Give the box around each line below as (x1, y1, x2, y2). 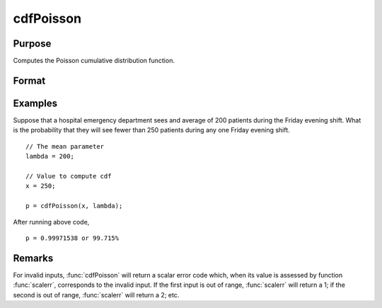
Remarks (13, 252, 54, 264)
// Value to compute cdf (25, 172, 112, 180)
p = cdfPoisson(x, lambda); (25, 202, 123, 210)
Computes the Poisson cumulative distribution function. (13, 57, 175, 65)
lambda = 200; (25, 152, 74, 161)
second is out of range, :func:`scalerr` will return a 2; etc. (13, 290, 180, 299)
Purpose (13, 38, 52, 50)
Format (13, 74, 46, 86)
